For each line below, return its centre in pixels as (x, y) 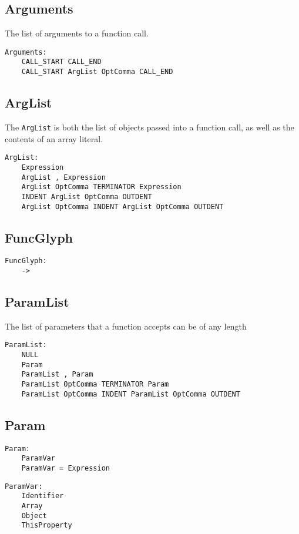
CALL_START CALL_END (61, 62)
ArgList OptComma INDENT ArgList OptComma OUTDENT (122, 206)
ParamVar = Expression (65, 468)
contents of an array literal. (54, 138)
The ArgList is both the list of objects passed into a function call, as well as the (149, 127)
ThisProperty (47, 525)
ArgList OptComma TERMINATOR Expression (101, 187)
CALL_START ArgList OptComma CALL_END (97, 72)
